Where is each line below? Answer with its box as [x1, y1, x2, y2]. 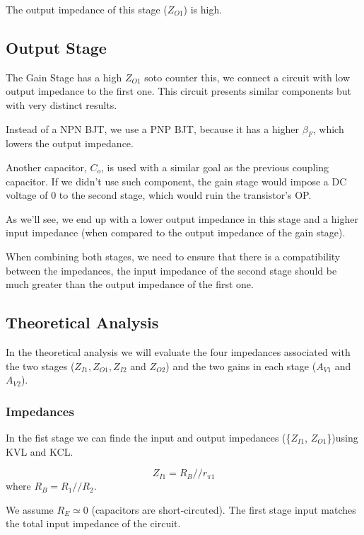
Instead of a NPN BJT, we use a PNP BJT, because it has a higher [6, 121, 300, 136]
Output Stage [6, 36, 107, 58]
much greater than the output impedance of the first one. [6, 277, 254, 292]
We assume [6, 502, 54, 517]
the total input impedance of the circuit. [6, 516, 181, 531]
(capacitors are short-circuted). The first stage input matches [91, 502, 356, 517]
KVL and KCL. [6, 444, 74, 459]
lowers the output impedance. [6, 136, 134, 151]
